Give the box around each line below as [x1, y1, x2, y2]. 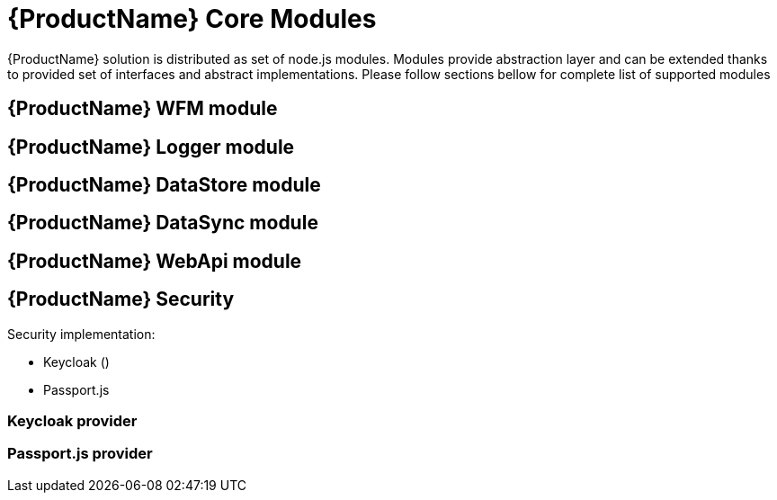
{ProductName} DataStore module [7, 174, 321, 197]
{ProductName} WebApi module [7, 249, 302, 272]
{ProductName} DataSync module [7, 211, 318, 235]
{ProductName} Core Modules [7, 4, 377, 34]
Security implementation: [7, 326, 156, 342]
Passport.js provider [7, 444, 153, 463]
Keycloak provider [7, 412, 138, 431]
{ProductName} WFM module [7, 97, 278, 121]
